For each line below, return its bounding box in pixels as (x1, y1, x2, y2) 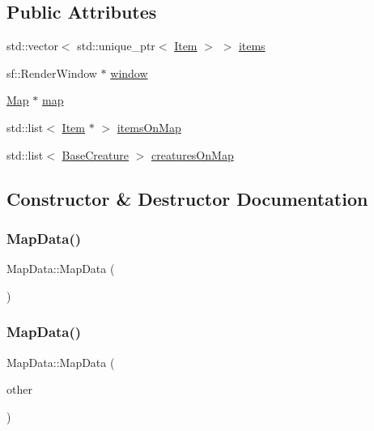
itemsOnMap (117, 118, 181, 135)
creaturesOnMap (151, 146, 234, 163)
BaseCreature (62, 146, 129, 163)
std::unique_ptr (77, 37, 155, 54)
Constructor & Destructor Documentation (6, 186, 368, 211)
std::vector (6, 37, 58, 54)
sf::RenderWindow (6, 64, 97, 81)
